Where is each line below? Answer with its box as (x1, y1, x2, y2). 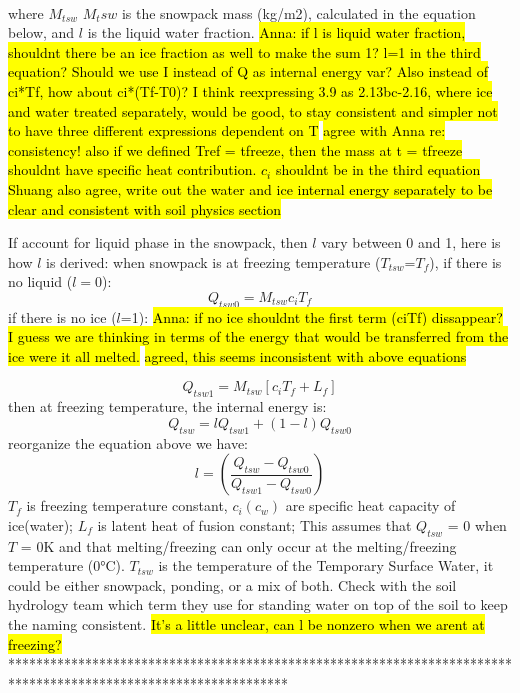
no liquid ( (8, 271, 73, 292)
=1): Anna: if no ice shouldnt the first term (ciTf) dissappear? (120, 306, 503, 327)
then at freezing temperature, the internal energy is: (8, 396, 327, 417)
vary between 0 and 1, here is (321, 232, 501, 253)
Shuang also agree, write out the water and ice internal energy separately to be (8, 178, 493, 199)
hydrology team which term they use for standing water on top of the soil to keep (8, 594, 508, 615)
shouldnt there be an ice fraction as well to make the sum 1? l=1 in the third (8, 41, 481, 62)
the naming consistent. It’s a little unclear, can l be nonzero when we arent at (8, 614, 485, 635)
